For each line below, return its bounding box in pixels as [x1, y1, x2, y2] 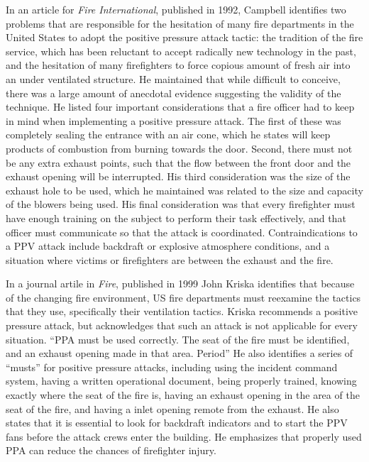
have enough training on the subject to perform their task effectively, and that [6, 210, 346, 225]
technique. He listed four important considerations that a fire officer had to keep [6, 99, 355, 114]
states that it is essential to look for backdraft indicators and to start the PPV [6, 415, 348, 430]
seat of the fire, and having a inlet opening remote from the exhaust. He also [6, 401, 339, 416]
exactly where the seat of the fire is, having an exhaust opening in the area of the [6, 387, 360, 402]
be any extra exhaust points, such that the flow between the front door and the [6, 155, 351, 170]
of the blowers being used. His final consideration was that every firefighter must [6, 197, 356, 211]
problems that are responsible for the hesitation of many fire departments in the [6, 16, 354, 31]
